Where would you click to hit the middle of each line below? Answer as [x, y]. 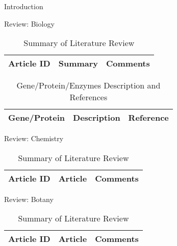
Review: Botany [29, 199]
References [88, 97]
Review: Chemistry [34, 138]
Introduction [24, 6]
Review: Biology [29, 23]
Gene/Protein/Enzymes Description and [88, 85]
